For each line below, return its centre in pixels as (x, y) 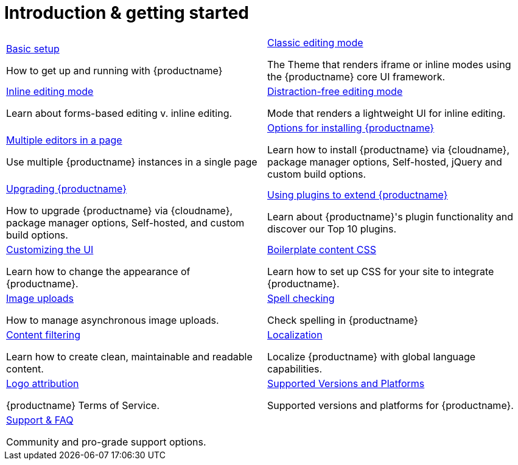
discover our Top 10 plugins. (332, 229)
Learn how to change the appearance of (98, 271)
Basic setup (33, 48)
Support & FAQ (40, 420)
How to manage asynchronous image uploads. (113, 320)
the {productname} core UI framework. (356, 76)
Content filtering (43, 334)
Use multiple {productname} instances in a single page (132, 162)
